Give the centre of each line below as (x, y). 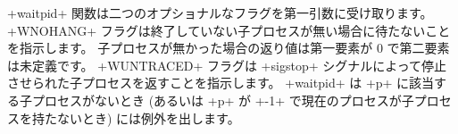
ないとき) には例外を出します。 (148, 117)
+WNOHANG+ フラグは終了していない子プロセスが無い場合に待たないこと (229, 30)
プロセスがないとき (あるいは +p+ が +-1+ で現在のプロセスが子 (223, 100)
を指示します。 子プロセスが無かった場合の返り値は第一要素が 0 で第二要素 (229, 48)
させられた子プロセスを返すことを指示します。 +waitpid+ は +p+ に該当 (221, 83)
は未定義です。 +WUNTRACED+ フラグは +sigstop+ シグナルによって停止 (227, 65)
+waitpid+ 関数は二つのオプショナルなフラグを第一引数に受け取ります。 (220, 13)
